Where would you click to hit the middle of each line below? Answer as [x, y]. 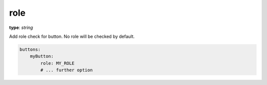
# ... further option [67, 70]
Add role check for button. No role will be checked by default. [72, 36]
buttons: [30, 49]
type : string [21, 28]
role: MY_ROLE [57, 63]
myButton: [42, 56]
